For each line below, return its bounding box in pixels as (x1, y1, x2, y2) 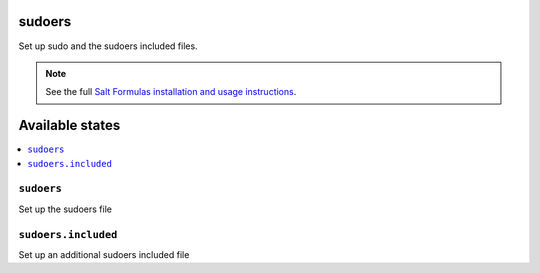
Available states (18, 117, 121, 134)
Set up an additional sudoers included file (18, 248, 190, 260)
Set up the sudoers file (18, 203, 112, 215)
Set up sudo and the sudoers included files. (18, 40, 199, 52)
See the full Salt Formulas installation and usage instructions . (45, 86, 297, 98)
